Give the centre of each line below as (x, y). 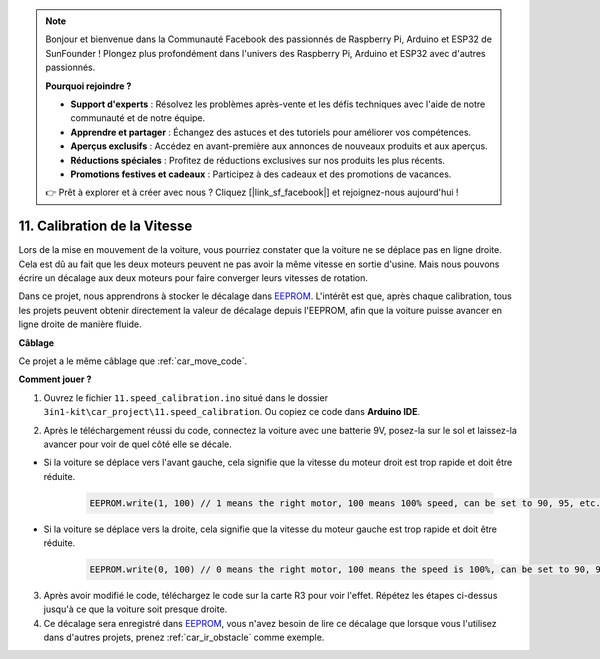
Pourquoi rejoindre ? (88, 86)
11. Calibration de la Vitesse (105, 226)
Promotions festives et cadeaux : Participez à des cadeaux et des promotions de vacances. (261, 174)
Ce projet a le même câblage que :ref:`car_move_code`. (133, 361)
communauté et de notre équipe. (138, 118)
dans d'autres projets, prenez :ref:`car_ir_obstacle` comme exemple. (184, 637)
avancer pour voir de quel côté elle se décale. (137, 444)
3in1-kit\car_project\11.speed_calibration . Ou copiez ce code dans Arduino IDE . (232, 412)
